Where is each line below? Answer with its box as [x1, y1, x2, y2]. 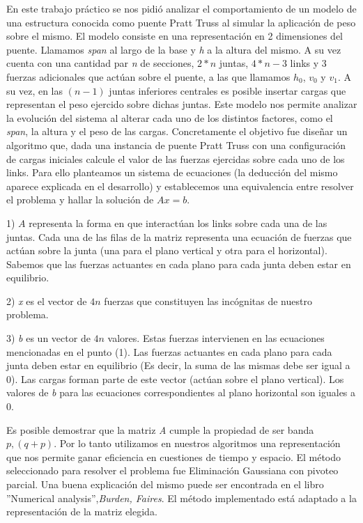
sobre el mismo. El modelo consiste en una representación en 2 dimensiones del [6, 29, 343, 43]
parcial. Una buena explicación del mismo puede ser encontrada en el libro [6, 477, 324, 491]
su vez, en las [6, 83, 63, 97]
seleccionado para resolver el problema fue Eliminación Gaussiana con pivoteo [6, 463, 339, 478]
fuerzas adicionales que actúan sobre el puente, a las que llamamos [6, 69, 291, 84]
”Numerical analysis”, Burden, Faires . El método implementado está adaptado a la [6, 490, 357, 505]
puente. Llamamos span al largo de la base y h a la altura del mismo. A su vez [6, 42, 341, 56]
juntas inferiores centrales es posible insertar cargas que [109, 83, 346, 97]
